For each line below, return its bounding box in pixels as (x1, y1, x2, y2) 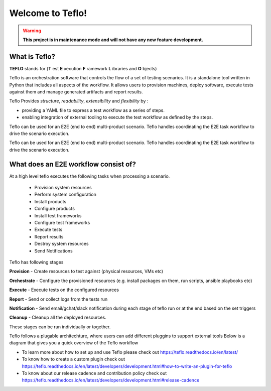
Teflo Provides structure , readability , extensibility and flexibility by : (9, 98, 149, 104)
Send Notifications (34, 247, 73, 253)
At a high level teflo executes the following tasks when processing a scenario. (9, 173, 170, 179)
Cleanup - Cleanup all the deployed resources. (9, 314, 106, 321)
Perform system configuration (34, 191, 96, 198)
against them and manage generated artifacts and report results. (9, 89, 143, 95)
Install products (34, 198, 67, 204)
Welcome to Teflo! (9, 8, 87, 19)
